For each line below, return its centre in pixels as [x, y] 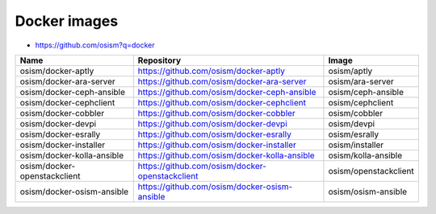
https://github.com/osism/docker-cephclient [222, 102]
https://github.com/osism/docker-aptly [212, 71]
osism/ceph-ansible [366, 92]
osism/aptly [350, 71]
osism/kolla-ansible [365, 155]
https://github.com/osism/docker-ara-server [222, 81]
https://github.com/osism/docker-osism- [215, 187]
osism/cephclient [361, 102]
